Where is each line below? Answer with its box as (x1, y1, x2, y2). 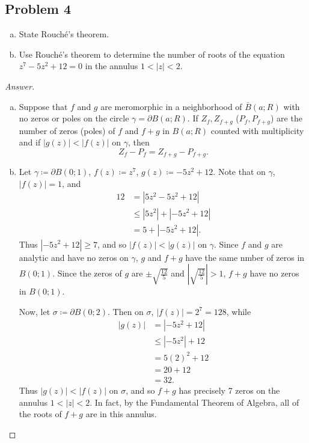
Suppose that (19, 100, 68, 112)
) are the (270, 112, 302, 124)
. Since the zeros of (52, 267, 122, 280)
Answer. (5, 79, 35, 92)
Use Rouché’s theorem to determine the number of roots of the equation (19, 47, 285, 60)
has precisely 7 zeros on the (179, 383, 280, 396)
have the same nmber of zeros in (185, 251, 305, 263)
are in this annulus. (85, 408, 157, 420)
